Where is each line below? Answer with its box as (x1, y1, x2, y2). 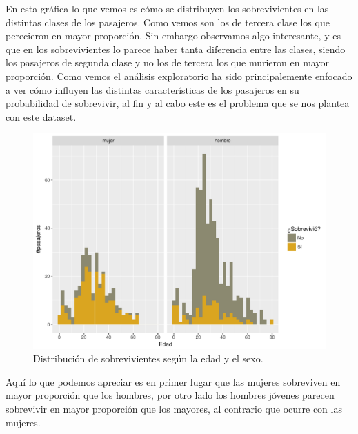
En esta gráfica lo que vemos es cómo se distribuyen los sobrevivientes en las (6, 1, 329, 15)
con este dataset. (6, 109, 77, 124)
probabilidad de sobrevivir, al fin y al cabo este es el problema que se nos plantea (6, 96, 350, 110)
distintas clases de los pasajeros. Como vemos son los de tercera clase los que (6, 14, 330, 29)
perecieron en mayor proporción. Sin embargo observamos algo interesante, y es (6, 28, 341, 43)
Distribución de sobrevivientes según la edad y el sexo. (33, 351, 263, 366)
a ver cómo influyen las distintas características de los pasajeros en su (6, 82, 299, 97)
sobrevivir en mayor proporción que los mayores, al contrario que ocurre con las (6, 401, 342, 415)
